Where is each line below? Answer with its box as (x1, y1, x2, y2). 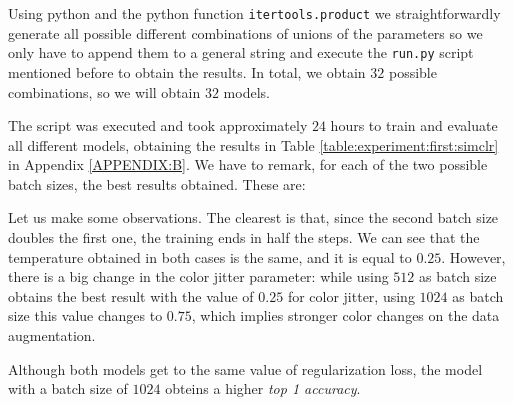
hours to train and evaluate (330, 115, 498, 136)
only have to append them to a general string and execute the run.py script (8, 42, 474, 63)
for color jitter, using (287, 285, 415, 306)
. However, (441, 246, 506, 267)
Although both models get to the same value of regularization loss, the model (8, 358, 483, 379)
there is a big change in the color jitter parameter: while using (8, 266, 389, 287)
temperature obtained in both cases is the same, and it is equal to (8, 246, 412, 267)
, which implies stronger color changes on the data (191, 305, 500, 326)
